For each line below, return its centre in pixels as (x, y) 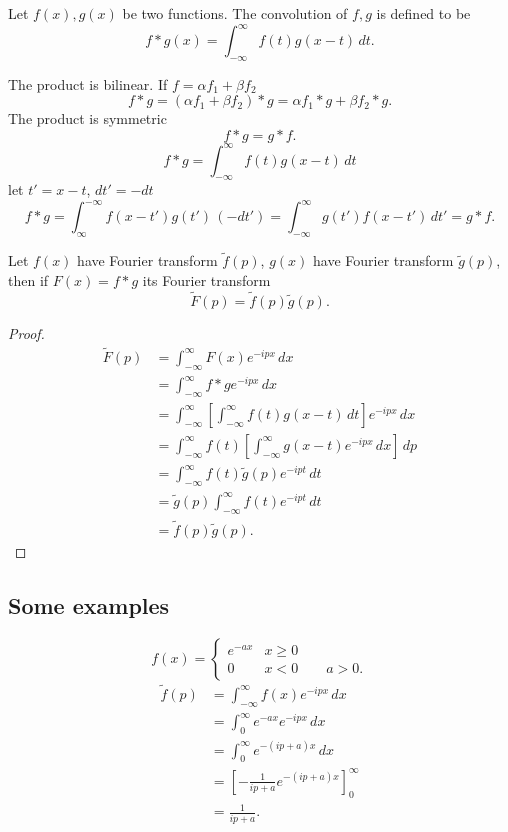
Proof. (26, 332)
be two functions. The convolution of (235, 13)
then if (28, 280)
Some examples (89, 604)
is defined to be (423, 13)
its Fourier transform (206, 280)
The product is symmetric (87, 118)
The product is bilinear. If (88, 83)
